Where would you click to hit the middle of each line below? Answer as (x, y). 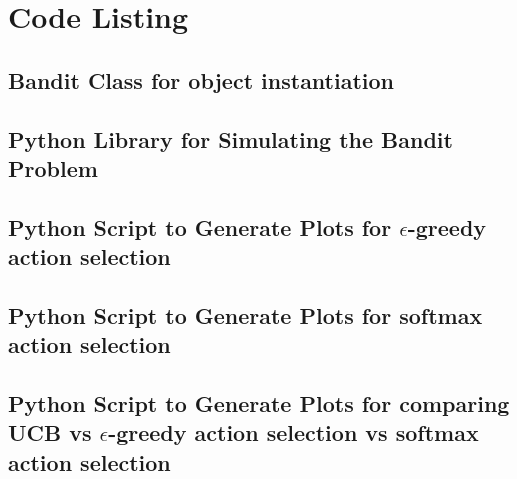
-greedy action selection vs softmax (293, 432)
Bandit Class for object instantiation (201, 79)
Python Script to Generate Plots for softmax (245, 314)
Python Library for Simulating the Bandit (230, 138)
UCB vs (50, 432)
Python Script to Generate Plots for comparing (259, 403)
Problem (53, 167)
